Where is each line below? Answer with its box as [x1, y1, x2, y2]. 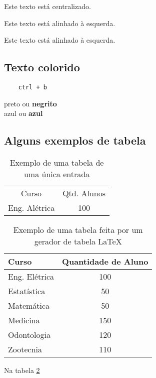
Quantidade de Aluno [62, 256, 148, 268]
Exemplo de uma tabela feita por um [13, 224, 143, 236]
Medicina [8, 314, 40, 326]
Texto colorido [4, 59, 80, 75]
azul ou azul [4, 108, 43, 118]
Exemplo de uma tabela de [9, 157, 104, 169]
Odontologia [8, 329, 50, 341]
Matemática [8, 300, 50, 312]
